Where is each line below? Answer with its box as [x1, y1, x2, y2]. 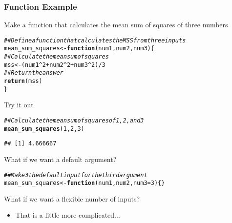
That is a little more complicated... [15, 210, 120, 220]
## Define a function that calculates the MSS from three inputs [4, 37, 186, 44]
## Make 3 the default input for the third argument [4, 171, 148, 179]
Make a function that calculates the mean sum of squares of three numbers [4, 20, 228, 30]
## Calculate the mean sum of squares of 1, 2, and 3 [4, 117, 144, 124]
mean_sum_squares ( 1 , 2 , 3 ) [4, 125, 84, 132]
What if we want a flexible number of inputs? [4, 193, 140, 203]
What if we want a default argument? [4, 154, 117, 164]
